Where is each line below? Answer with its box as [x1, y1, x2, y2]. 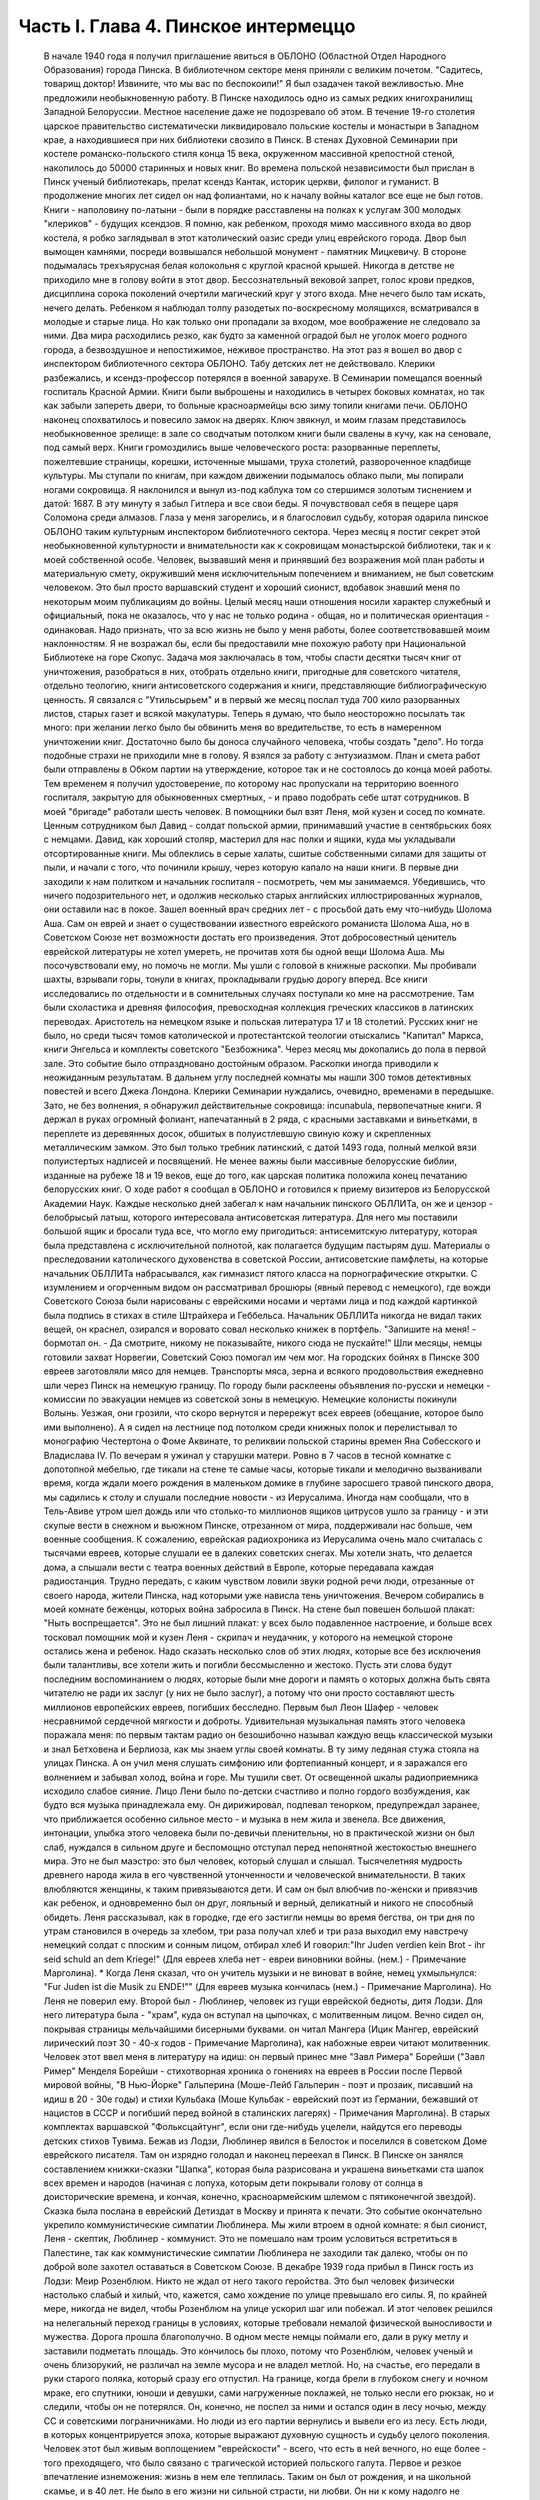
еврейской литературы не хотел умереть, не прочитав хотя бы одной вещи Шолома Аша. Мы [43, 945, 445, 957]
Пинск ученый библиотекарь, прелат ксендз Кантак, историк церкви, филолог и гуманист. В [43, 176, 440, 188]
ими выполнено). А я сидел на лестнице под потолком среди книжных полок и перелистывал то [43, 1421, 458, 1433]
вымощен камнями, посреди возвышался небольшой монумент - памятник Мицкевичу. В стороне [43, 246, 467, 258]
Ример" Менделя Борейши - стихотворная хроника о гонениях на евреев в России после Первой [43, 2065, 463, 2077]
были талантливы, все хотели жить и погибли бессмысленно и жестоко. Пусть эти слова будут [43, 1659, 453, 1671]
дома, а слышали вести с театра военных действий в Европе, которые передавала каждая [43, 1561, 434, 1573]
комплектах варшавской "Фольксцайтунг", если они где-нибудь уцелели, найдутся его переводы [43, 2121, 463, 2133]
